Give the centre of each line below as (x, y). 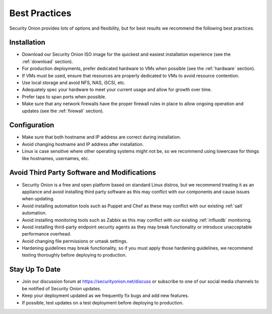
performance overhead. (47, 234)
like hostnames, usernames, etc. (55, 158)
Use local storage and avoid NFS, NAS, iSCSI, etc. (74, 83)
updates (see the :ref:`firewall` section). (63, 111)
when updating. (38, 199)
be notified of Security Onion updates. (62, 288)
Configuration (32, 125)
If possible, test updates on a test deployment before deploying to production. (103, 302)
